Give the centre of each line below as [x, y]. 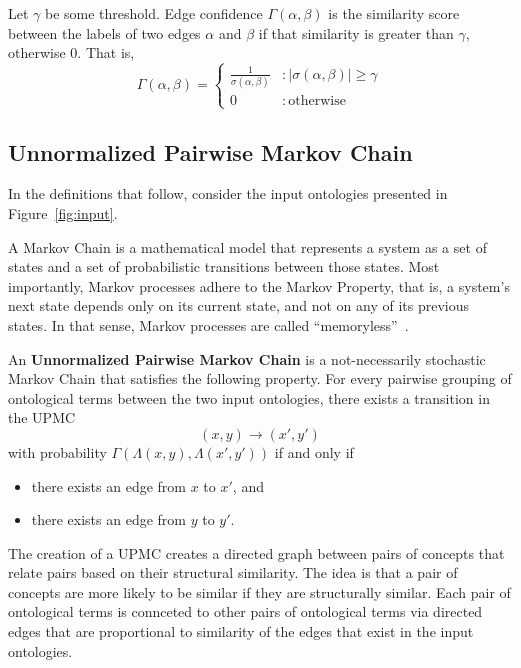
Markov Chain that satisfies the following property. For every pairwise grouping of [260, 378]
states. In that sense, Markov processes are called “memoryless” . [208, 324]
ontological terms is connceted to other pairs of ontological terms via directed [245, 611]
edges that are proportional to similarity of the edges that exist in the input [241, 631]
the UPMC [42, 417]
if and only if [314, 451]
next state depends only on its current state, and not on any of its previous [239, 305]
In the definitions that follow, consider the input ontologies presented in [228, 193]
